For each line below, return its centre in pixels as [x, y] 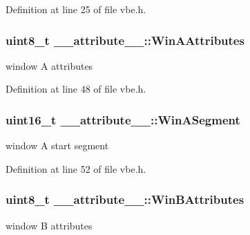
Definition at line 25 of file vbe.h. [76, 9]
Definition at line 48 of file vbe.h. [76, 89]
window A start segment [57, 145]
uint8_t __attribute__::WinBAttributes [125, 199]
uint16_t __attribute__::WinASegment [123, 119]
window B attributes [49, 225]
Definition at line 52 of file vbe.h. [76, 168]
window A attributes [49, 65]
